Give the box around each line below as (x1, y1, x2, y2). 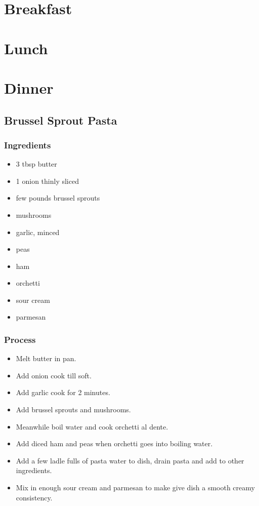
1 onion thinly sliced (16, 175, 79, 186)
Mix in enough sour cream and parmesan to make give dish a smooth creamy (16, 482, 255, 493)
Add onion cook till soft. (16, 370, 92, 380)
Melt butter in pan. (16, 353, 76, 364)
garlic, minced (16, 226, 60, 237)
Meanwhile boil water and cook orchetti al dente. (16, 421, 168, 432)
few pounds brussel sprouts (16, 192, 100, 203)
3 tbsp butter (16, 159, 57, 169)
